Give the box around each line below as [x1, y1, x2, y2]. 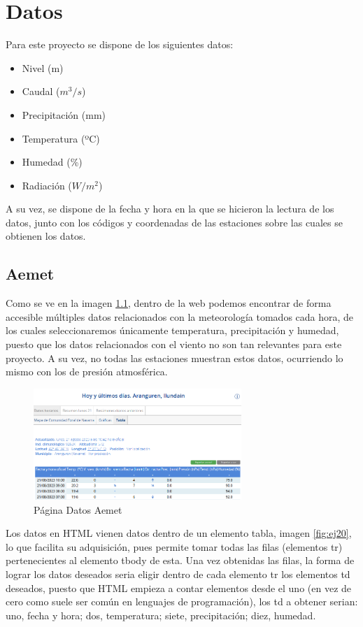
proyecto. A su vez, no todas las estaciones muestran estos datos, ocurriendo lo [6, 350, 343, 365]
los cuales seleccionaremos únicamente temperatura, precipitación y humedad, [6, 323, 339, 338]
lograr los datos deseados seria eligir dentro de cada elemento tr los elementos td [6, 566, 350, 581]
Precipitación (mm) [22, 107, 106, 122]
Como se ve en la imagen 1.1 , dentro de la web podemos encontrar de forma [6, 296, 332, 310]
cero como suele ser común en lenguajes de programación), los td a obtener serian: [6, 594, 358, 609]
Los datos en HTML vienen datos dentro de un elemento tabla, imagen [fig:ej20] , [6, 526, 352, 540]
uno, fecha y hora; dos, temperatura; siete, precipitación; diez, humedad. [6, 607, 316, 622]
